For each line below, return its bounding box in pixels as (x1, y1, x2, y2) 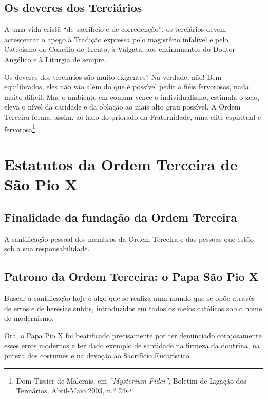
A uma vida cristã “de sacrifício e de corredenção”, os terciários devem (4, 24, 226, 34)
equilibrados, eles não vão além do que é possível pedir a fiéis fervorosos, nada (4, 81, 249, 92)
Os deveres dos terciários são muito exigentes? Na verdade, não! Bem (4, 71, 222, 82)
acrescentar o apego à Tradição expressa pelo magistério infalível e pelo (4, 33, 228, 44)
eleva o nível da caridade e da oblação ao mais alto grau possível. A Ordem (4, 101, 241, 112)
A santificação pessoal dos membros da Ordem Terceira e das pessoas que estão (4, 233, 254, 244)
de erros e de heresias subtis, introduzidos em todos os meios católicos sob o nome (4, 302, 262, 313)
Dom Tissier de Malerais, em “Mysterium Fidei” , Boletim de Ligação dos (16, 375, 246, 386)
